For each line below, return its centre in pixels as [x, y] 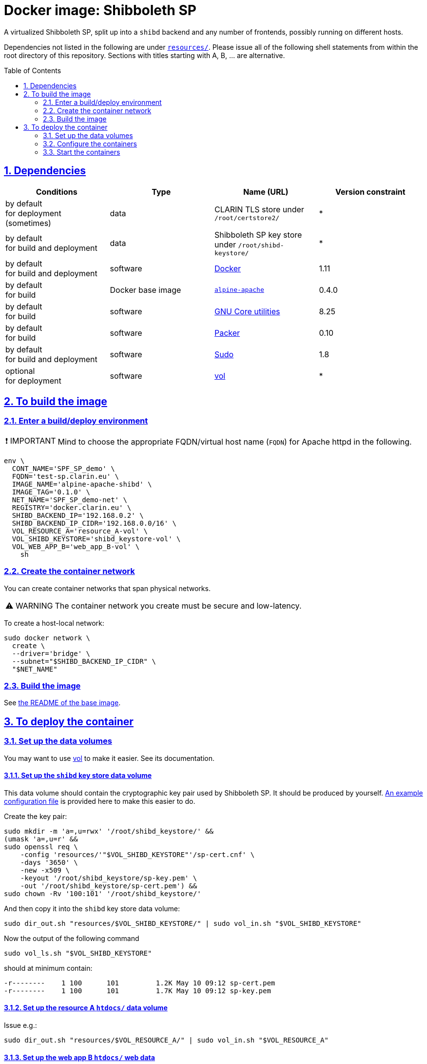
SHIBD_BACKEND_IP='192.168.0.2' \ [78, 515]
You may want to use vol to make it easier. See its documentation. [109, 758]
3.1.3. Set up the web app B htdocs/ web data [79, 1057]
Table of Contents [33, 70]
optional [20, 371]
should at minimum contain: [48, 968]
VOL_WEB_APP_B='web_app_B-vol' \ [76, 546]
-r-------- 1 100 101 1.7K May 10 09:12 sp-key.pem [137, 991]
